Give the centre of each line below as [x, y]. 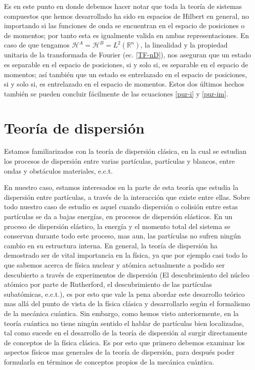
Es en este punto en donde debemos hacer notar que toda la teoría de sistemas [123, 6]
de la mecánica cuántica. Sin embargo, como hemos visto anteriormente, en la [122, 313]
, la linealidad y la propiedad [184, 45]
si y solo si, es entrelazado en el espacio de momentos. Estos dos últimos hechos [124, 84]
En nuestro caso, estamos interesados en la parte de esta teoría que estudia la [121, 187]
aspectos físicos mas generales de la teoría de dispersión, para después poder [119, 352]
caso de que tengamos [37, 45]
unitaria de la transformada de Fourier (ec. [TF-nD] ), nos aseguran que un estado [127, 55]
